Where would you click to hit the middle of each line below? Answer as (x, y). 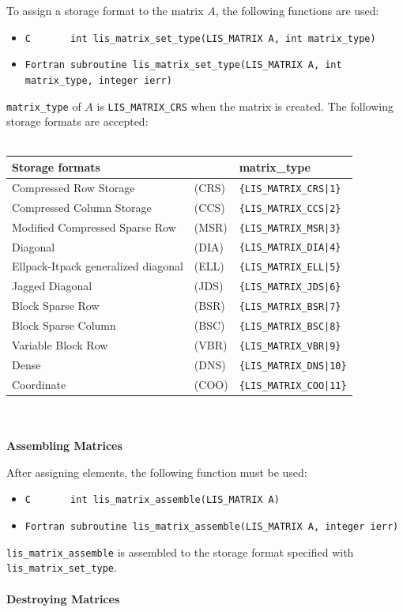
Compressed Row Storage (73, 187)
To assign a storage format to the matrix (105, 10)
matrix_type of (44, 106)
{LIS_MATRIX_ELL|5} (290, 268)
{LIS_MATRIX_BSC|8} (290, 327)
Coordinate (39, 384)
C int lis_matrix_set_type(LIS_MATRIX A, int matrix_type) (200, 38)
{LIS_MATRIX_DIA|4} (290, 248)
